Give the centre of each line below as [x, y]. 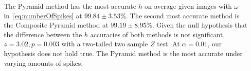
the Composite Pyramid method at [56, 25]
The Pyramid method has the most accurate [70, 6]
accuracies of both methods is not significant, [158, 34]
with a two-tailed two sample [105, 44]
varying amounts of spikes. [44, 63]
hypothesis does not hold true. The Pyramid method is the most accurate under [123, 53]
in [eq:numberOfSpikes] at [43, 15]
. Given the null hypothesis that [200, 25]
